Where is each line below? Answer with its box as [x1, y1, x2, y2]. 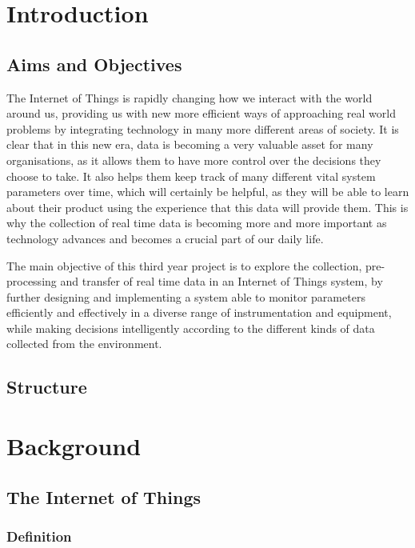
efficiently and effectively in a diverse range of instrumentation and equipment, [6, 304, 392, 321]
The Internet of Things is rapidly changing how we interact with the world [6, 89, 373, 106]
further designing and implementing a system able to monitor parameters [6, 288, 365, 305]
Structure [6, 374, 87, 399]
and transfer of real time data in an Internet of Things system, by [60, 273, 383, 290]
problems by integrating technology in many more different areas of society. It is [6, 120, 399, 137]
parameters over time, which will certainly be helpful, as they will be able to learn [6, 183, 409, 200]
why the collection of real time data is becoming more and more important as [6, 214, 387, 231]
